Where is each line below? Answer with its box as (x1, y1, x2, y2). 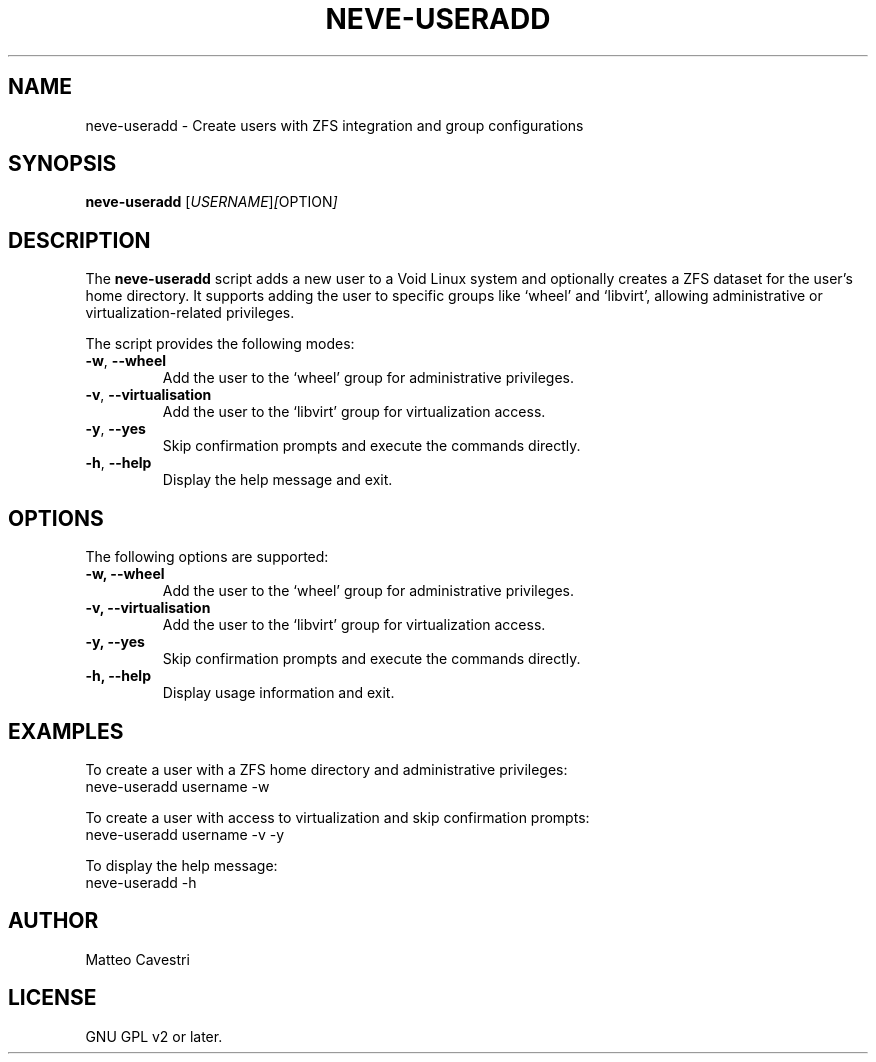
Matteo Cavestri (85, 950, 190, 968)
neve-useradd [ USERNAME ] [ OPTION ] (85, 193, 338, 211)
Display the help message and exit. (162, 471, 393, 489)
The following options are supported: (85, 548, 329, 566)
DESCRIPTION (8, 227, 151, 253)
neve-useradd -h (85, 873, 197, 891)
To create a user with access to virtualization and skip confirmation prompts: (85, 808, 590, 826)
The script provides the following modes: (85, 335, 355, 353)
